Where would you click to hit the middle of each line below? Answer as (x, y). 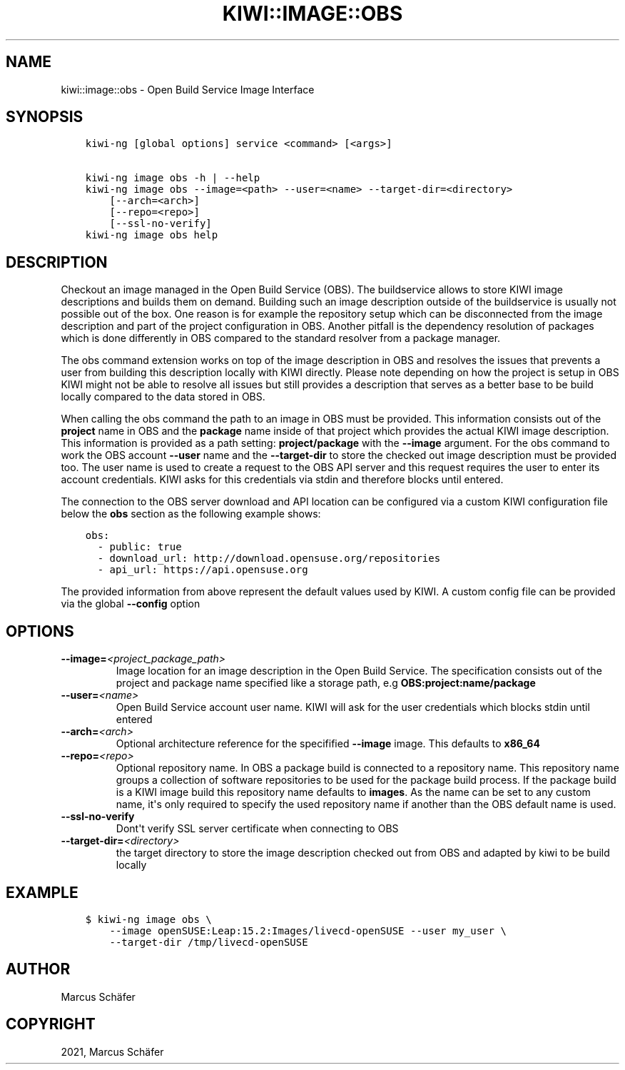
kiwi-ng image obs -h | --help (173, 178)
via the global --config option (131, 604)
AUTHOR (38, 969)
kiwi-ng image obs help (152, 235)
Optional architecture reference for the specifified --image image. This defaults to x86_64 (328, 744)
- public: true (139, 547)
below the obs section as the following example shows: (191, 514)
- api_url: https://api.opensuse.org (203, 570)
